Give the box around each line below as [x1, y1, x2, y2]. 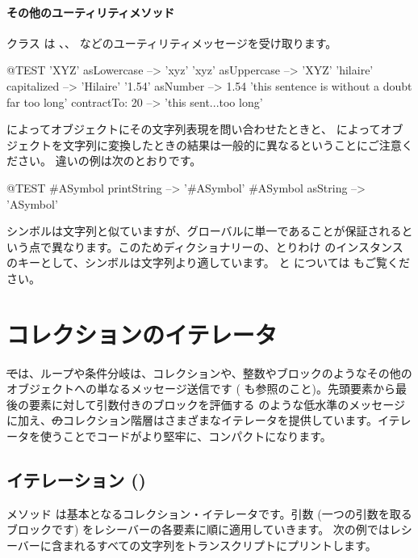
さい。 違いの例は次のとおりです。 [17, 152, 202, 169]
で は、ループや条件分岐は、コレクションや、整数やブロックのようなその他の [6, 364, 412, 381]
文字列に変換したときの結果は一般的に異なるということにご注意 [62, 136, 402, 153]
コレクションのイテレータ [6, 317, 278, 350]
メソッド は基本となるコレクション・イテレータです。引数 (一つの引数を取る [6, 505, 412, 522]
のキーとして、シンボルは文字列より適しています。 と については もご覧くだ [6, 254, 411, 271]
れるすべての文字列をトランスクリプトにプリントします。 [73, 537, 377, 553]
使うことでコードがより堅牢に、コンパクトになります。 [40, 428, 332, 445]
